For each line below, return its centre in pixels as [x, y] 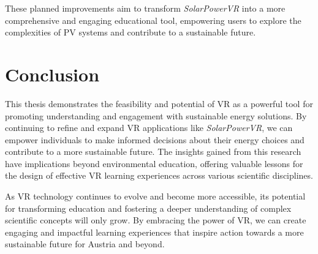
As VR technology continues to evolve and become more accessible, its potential [155, 196]
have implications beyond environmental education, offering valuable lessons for [154, 163]
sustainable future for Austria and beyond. [85, 244]
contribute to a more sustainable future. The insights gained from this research [153, 151]
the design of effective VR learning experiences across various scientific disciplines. [159, 175]
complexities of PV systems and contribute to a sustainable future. [131, 32]
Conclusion [52, 74]
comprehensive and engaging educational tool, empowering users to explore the [153, 20]
